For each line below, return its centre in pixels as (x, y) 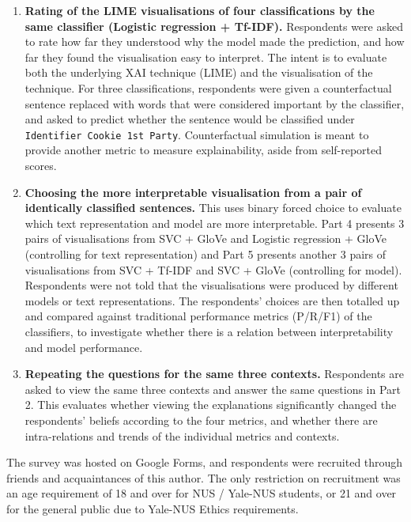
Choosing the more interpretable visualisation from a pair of (193, 192)
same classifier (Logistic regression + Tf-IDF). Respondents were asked (214, 26)
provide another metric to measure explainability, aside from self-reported (204, 150)
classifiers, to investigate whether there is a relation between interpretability (209, 331)
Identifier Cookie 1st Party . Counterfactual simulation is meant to (197, 134)
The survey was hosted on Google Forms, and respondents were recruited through (205, 462)
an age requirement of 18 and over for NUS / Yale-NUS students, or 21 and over (202, 493)
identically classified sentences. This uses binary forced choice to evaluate (213, 208)
